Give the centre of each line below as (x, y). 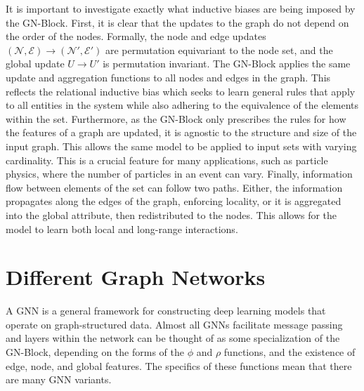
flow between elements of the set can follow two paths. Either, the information (174, 187)
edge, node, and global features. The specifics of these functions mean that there (179, 365)
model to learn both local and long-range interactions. (122, 228)
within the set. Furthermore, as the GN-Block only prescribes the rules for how (176, 118)
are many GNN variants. (59, 379)
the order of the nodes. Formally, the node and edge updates (136, 36)
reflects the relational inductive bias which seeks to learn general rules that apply (181, 91)
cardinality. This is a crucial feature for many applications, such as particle (167, 160)
